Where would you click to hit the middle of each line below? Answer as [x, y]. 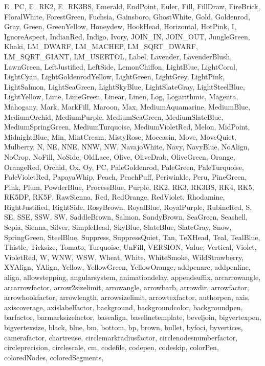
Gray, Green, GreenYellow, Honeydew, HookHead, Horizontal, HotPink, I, [120, 26]
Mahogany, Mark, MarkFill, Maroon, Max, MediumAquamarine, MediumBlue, [127, 106]
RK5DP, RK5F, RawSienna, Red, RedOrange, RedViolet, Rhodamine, [115, 197]
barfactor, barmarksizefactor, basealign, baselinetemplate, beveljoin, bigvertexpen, [133, 317]
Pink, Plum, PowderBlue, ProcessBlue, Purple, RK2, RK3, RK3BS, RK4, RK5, [129, 187]
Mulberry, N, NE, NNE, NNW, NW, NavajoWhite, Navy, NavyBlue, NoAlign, [127, 147]
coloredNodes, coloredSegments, [54, 357]
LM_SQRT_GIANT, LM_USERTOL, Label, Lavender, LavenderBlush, [118, 56]
